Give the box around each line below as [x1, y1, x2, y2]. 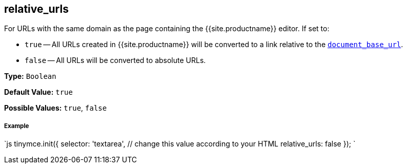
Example [4, 122, 29, 130]
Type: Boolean [4, 72, 56, 81]
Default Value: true [4, 88, 73, 97]
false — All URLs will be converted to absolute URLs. [25, 56, 206, 65]
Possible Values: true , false [4, 103, 107, 113]
